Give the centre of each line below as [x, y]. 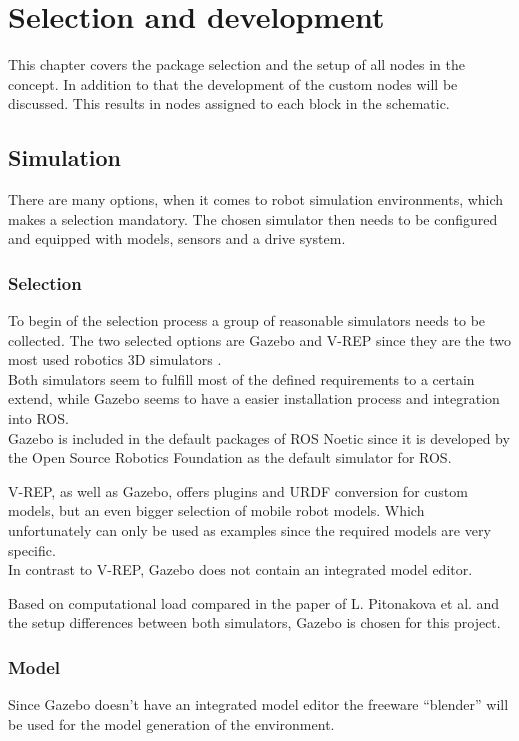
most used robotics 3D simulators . [115, 359]
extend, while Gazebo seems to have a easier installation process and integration [254, 398]
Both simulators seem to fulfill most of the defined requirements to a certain [241, 378]
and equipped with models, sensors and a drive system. [177, 238]
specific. [32, 549]
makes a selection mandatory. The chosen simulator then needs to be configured [253, 218]
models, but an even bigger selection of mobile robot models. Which [216, 510]
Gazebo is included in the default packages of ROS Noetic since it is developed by [259, 437]
